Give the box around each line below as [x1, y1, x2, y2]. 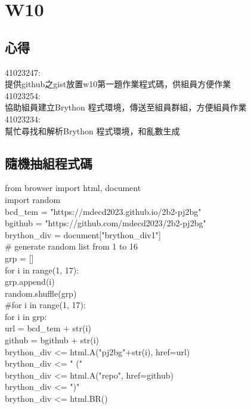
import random [5, 193, 61, 205]
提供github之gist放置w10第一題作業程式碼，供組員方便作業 [5, 78, 231, 90]
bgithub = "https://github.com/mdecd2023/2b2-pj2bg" [5, 217, 206, 229]
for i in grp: [5, 310, 47, 322]
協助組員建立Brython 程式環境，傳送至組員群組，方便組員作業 [5, 101, 247, 113]
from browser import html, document [5, 182, 141, 194]
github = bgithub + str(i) [5, 334, 100, 346]
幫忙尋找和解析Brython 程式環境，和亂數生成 [5, 124, 180, 137]
